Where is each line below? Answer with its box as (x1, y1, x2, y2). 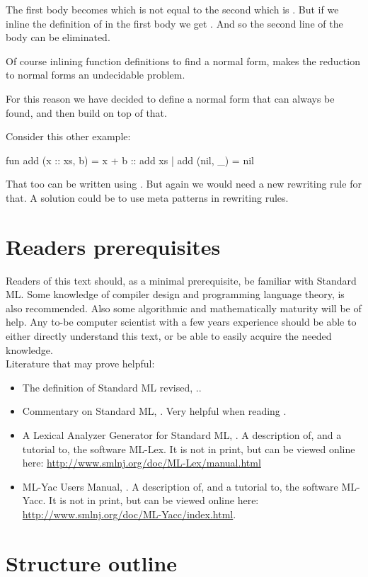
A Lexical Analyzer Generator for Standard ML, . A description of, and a (22, 428, 342, 442)
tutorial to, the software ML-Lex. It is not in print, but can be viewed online (22, 441, 355, 456)
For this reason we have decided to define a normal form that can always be (6, 91, 335, 105)
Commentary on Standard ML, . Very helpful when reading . (22, 404, 287, 418)
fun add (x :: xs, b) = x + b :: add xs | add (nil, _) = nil (6, 152, 254, 167)
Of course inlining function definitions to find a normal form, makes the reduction (6, 53, 360, 68)
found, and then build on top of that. (6, 105, 167, 120)
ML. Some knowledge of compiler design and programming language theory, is (6, 287, 345, 302)
